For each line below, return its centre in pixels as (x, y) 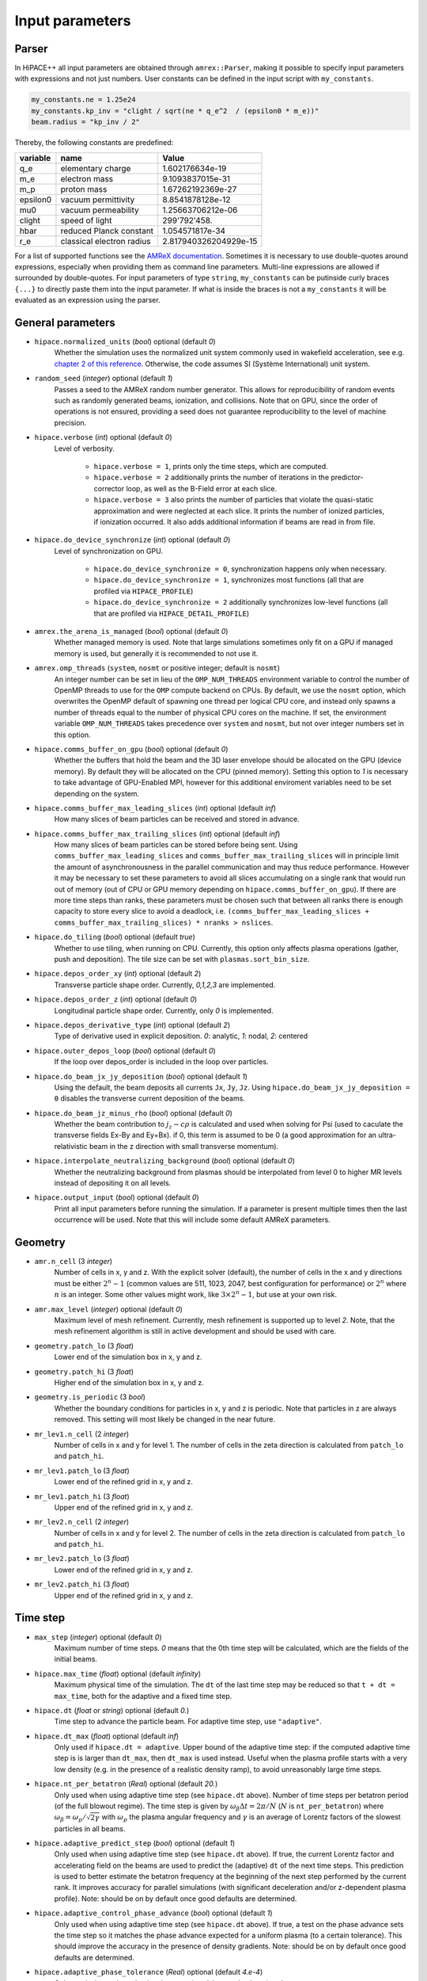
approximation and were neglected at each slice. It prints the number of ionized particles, (239, 510)
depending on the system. (97, 793)
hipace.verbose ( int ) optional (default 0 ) (104, 437)
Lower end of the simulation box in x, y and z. (128, 1357)
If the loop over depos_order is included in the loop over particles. (161, 1062)
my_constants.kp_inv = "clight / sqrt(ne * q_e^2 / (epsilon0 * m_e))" (175, 111)
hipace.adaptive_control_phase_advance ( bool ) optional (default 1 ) (153, 1913)
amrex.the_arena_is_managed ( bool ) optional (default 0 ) (131, 632)
